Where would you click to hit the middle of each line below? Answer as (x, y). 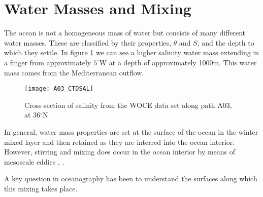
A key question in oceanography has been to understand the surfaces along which (131, 179)
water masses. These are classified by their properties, (88, 42)
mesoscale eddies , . (34, 161)
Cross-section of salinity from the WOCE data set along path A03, (128, 105)
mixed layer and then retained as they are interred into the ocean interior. (120, 142)
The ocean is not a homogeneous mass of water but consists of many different (125, 33)
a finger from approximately (48, 62)
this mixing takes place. (41, 188)
